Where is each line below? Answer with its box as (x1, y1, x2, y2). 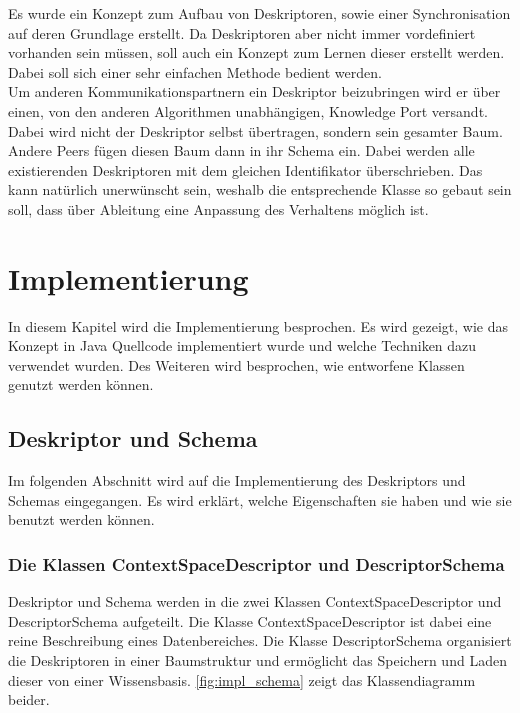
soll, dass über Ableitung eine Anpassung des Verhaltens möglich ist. (8, 198, 429, 219)
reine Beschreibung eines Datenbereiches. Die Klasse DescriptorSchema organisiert (8, 630, 512, 651)
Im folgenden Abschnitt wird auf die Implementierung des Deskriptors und (8, 470, 466, 491)
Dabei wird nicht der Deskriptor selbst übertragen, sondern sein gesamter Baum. (8, 120, 503, 141)
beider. (8, 689, 50, 710)
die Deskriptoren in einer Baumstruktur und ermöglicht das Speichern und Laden (8, 650, 507, 671)
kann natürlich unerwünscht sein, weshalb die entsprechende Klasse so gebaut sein (8, 179, 512, 200)
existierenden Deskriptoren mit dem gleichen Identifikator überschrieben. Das (8, 159, 483, 180)
